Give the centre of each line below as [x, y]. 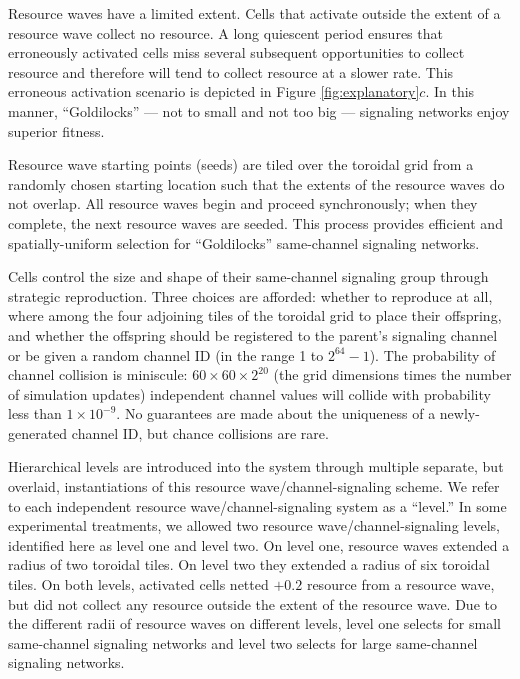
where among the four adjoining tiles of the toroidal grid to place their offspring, [255, 315]
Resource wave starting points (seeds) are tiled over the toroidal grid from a [241, 164]
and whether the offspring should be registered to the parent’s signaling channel [253, 334]
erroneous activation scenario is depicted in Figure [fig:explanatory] [214, 91]
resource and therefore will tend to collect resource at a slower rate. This [231, 71]
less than [35, 413]
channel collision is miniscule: [98, 374]
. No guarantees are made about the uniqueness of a [276, 413]
